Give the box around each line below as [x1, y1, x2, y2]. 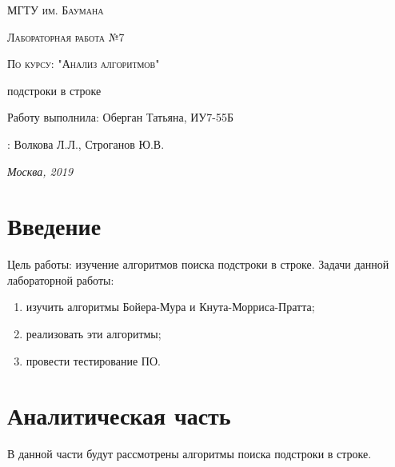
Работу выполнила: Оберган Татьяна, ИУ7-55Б [7, 109, 233, 126]
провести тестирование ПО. [26, 352, 161, 369]
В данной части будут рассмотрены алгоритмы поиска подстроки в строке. [7, 445, 372, 462]
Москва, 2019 [7, 162, 74, 179]
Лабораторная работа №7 [7, 28, 125, 45]
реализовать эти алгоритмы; [26, 325, 162, 342]
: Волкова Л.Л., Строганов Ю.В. [7, 135, 165, 152]
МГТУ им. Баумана [7, 2, 104, 18]
